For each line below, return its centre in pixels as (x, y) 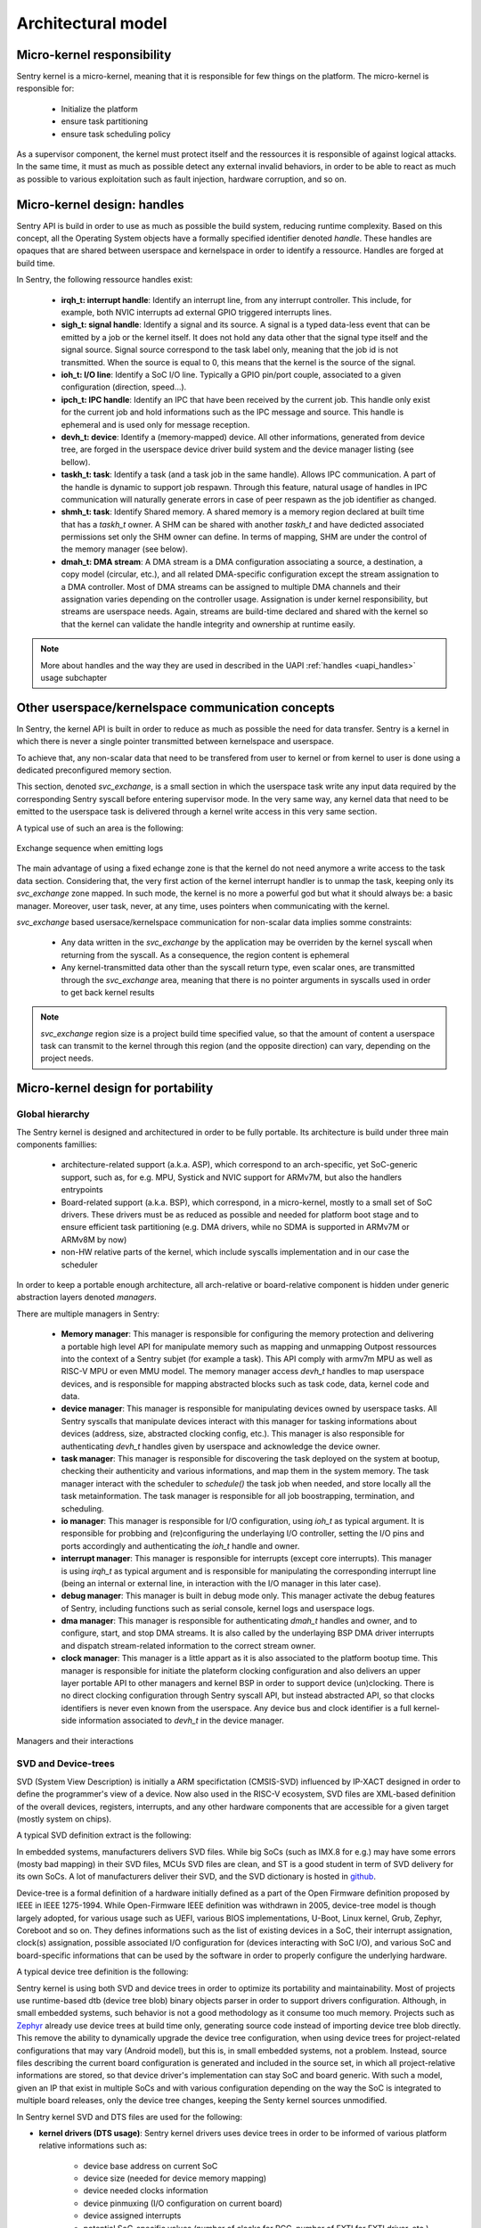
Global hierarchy (53, 1114)
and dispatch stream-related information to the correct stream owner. (188, 1645)
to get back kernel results (108, 992)
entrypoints (82, 1190)
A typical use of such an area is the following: (100, 828)
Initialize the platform (99, 109)
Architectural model (92, 23)
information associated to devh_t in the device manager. (181, 1721)
